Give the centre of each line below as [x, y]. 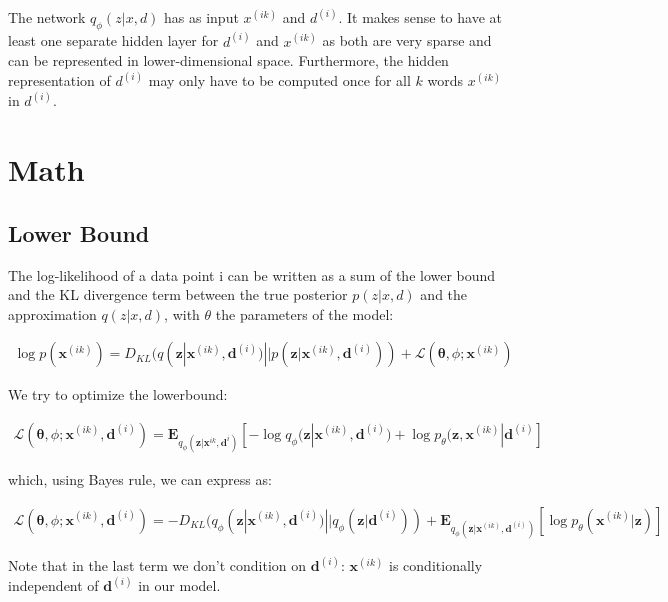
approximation [52, 313]
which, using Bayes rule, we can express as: [140, 479]
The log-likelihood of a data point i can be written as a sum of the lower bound [252, 274]
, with [182, 313]
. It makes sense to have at [420, 17]
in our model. [179, 585]
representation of [59, 80]
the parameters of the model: [304, 313]
